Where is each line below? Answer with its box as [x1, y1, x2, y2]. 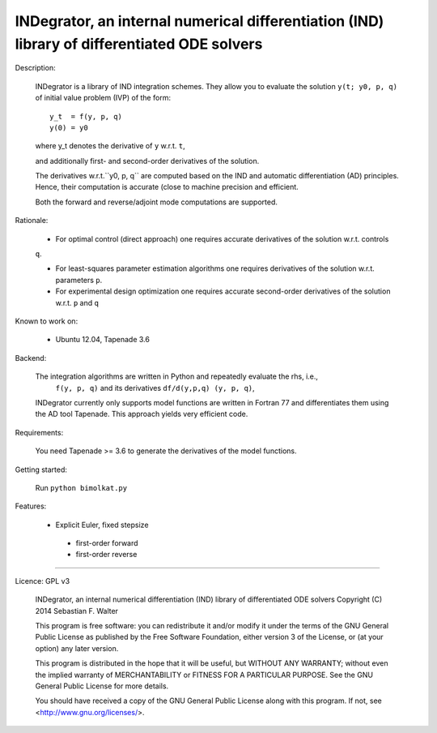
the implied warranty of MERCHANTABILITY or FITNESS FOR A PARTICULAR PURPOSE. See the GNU [35, 670, 374, 679]
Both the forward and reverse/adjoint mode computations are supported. [35, 197, 278, 207]
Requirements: [15, 427, 64, 437]
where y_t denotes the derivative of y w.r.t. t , [35, 141, 185, 151]
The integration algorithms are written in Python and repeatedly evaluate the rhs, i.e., [35, 371, 319, 381]
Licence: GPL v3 [15, 576, 70, 585]
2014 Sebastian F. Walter [35, 606, 119, 615]
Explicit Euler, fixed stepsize [55, 520, 149, 529]
